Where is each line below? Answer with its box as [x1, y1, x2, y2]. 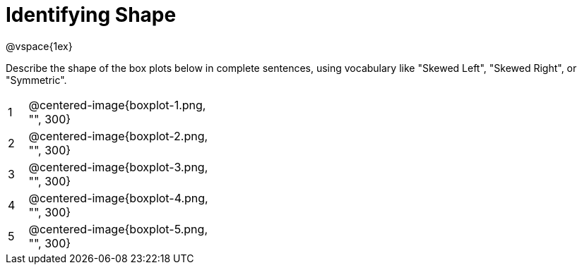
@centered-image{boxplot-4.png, [28, 190, 208, 205]
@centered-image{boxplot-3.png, [28, 159, 208, 174]
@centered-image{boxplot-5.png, [28, 221, 208, 236]
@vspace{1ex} [6, 39, 73, 52]
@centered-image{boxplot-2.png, [28, 128, 208, 143]
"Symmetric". [6, 73, 67, 86]
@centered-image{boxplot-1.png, [28, 97, 206, 112]
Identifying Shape [6, 3, 177, 27]
